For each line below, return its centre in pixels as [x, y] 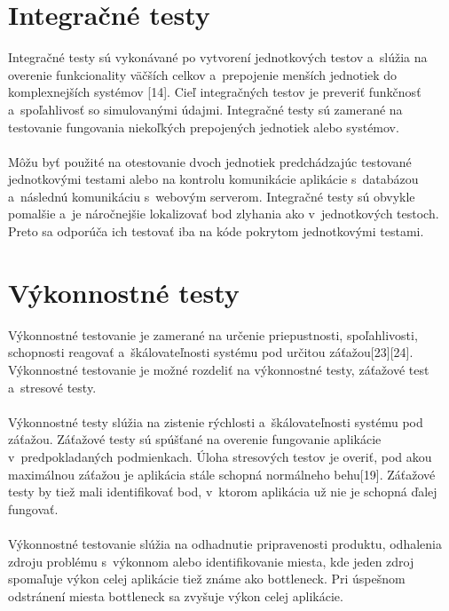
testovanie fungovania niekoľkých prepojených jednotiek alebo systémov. [204, 127]
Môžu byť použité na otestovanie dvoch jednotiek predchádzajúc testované [210, 161]
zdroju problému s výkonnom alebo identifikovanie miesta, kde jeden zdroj [211, 561]
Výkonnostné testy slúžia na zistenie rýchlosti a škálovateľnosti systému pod [216, 421]
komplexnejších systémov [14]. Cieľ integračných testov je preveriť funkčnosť [215, 92]
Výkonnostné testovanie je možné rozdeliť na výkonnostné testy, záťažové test [219, 369]
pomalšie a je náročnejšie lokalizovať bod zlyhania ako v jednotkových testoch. [224, 214]
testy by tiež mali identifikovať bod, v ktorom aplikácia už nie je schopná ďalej [223, 492]
